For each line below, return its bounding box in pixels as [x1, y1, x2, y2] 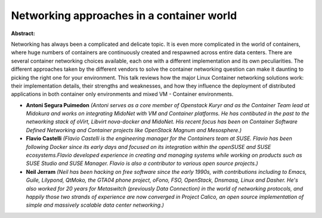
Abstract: [11, 30, 35, 37]
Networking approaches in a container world [11, 9, 237, 22]
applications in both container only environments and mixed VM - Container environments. [11, 91, 234, 98]
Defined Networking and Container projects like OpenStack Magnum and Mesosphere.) [26, 126, 242, 133]
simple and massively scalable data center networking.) [26, 201, 164, 208]
